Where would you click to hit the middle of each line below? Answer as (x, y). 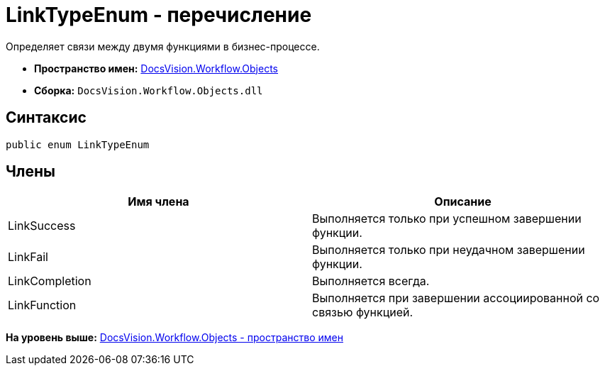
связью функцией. (363, 312)
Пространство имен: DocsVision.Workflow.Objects (156, 68)
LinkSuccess (42, 226)
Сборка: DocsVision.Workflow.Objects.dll (149, 90)
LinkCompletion (50, 281)
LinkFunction (42, 305)
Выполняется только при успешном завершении (447, 219)
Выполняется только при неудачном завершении (449, 250)
